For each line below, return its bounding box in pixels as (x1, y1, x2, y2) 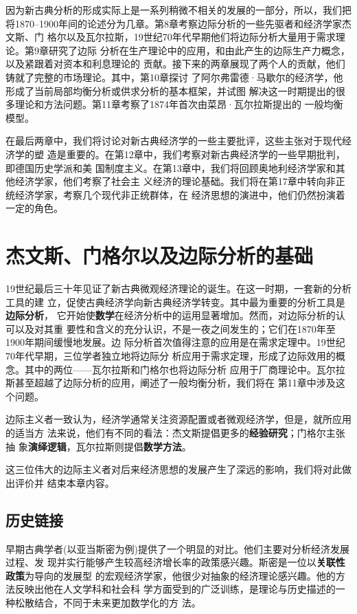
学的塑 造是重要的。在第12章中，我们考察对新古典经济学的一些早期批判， (14, 146, 345, 161)
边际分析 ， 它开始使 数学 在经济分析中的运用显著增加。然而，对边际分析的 (5, 308, 336, 322)
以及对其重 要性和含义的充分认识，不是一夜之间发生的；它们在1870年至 (14, 321, 336, 336)
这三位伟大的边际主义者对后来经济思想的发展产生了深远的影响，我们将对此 (5, 462, 342, 476)
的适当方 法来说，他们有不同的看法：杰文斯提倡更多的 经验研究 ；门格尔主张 (5, 425, 345, 439)
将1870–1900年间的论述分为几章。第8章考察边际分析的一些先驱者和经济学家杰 (5, 16, 352, 30)
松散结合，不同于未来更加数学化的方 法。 (14, 595, 201, 609)
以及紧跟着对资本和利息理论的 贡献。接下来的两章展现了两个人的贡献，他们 (5, 56, 345, 71)
